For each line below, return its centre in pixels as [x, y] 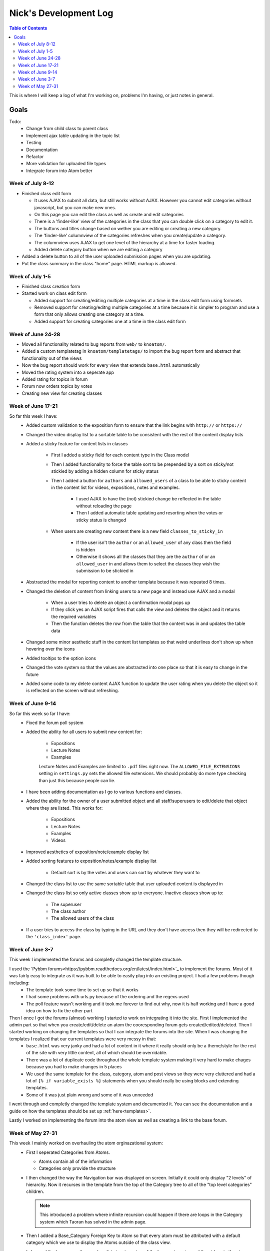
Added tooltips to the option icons [61, 658]
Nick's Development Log [61, 13]
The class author [68, 911]
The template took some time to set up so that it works [82, 990]
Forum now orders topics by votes [57, 386]
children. [35, 1191]
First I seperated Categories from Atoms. [68, 1152]
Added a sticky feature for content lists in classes [77, 444]
